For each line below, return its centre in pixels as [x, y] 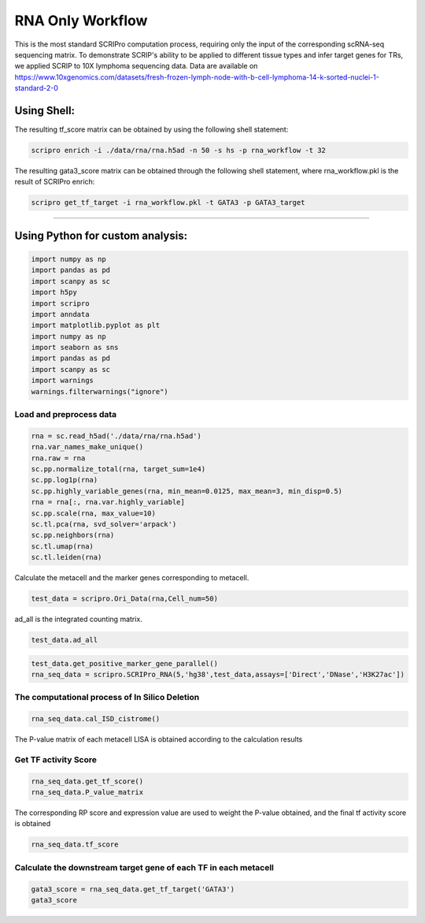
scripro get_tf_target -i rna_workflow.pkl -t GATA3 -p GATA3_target [168, 203]
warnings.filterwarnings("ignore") [100, 391]
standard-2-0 [36, 88]
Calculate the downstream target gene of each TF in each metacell [144, 867]
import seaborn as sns [75, 348]
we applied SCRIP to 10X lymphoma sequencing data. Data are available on [136, 66]
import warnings [63, 381]
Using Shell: [44, 110]
